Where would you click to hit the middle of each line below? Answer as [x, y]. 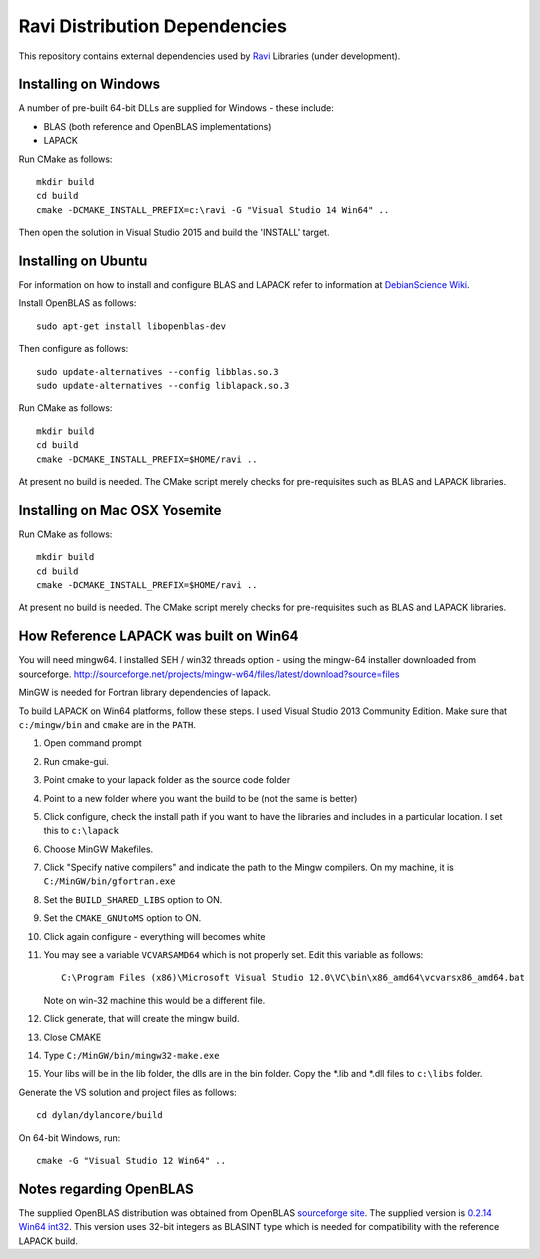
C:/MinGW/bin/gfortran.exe [109, 881]
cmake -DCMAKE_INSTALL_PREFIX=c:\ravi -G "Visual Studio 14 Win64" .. [213, 209]
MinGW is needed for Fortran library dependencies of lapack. [145, 692]
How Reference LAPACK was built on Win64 [158, 636]
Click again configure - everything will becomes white [154, 936]
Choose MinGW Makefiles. [98, 849]
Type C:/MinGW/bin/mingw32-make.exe [131, 1055]
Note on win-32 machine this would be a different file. [154, 1000]
